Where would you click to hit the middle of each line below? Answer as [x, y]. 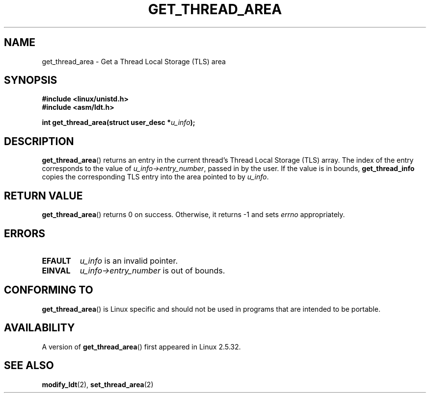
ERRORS [25, 233]
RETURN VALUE [43, 196]
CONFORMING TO [49, 290]
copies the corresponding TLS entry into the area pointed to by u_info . [155, 177]
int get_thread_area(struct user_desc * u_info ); [119, 123]
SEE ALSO [29, 366]
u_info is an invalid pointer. [129, 261]
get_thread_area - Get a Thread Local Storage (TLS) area [134, 61]
